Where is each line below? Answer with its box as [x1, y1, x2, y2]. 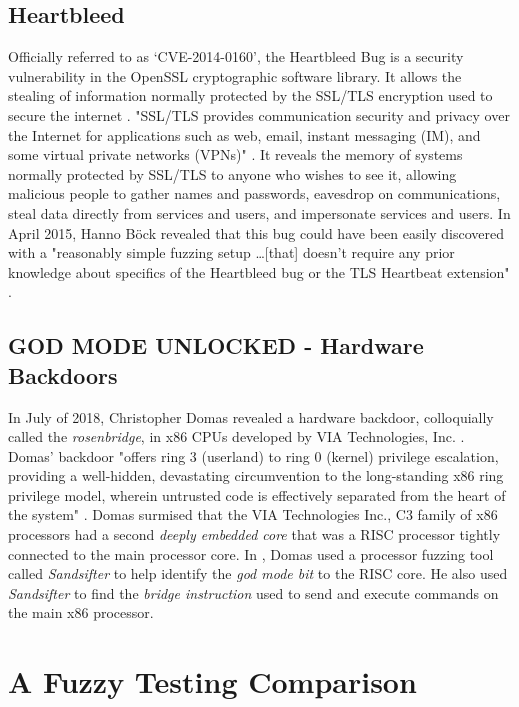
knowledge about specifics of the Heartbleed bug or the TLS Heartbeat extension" [8, 261, 510, 282]
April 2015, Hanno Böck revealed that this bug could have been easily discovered [8, 222, 504, 243]
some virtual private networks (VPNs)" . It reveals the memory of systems [8, 144, 463, 165]
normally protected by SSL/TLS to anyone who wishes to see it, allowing [8, 163, 457, 184]
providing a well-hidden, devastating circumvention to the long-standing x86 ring [8, 465, 504, 486]
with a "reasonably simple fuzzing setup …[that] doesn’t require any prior [8, 242, 455, 263]
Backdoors [8, 359, 118, 390]
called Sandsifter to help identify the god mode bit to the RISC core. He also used [8, 563, 508, 584]
